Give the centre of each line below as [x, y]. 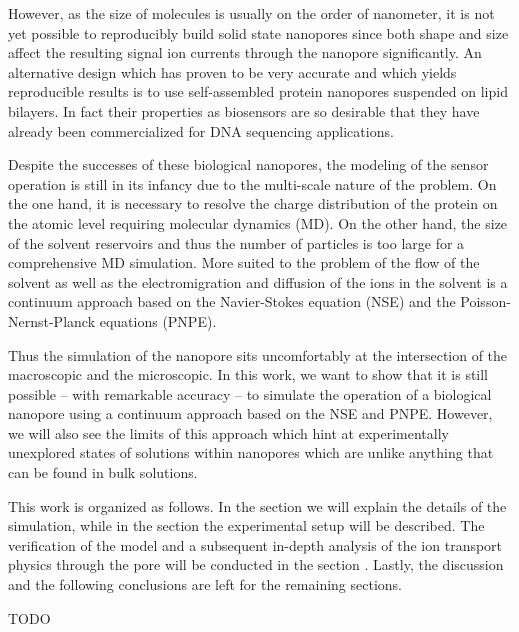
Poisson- [485, 301]
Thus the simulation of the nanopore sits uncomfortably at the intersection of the [258, 354]
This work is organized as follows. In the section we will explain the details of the [257, 505]
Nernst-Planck [52, 320]
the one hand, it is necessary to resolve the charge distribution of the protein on [253, 203]
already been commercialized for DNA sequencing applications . [201, 130]
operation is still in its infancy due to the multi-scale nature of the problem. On [252, 183]
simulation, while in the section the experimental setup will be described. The [246, 525]
